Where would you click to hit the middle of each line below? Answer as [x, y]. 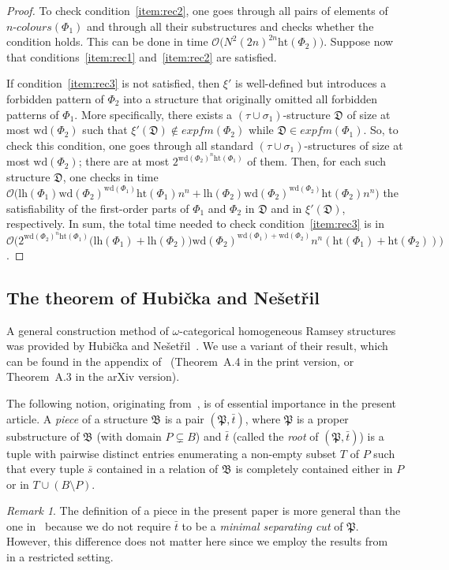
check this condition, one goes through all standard [130, 145]
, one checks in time [110, 176]
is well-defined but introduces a [311, 83]
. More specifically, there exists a [153, 114]
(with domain [129, 436]
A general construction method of [88, 330]
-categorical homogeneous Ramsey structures [288, 330]
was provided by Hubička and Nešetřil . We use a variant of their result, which [197, 346]
